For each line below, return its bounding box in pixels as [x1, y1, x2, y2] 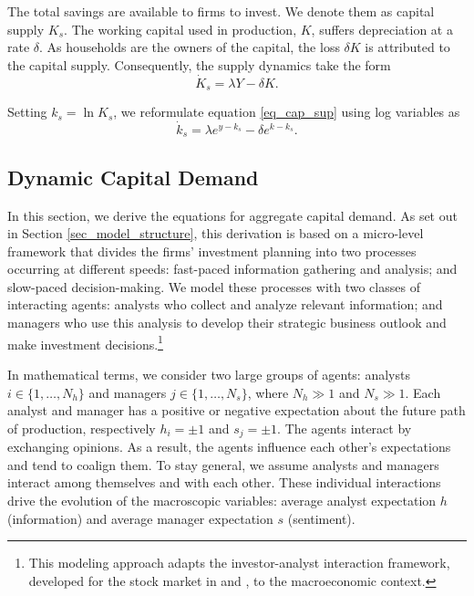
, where [247, 382, 289, 402]
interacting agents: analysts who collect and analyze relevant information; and [7, 295, 443, 314]
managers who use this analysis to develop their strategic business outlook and [7, 313, 447, 332]
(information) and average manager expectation [7, 508, 273, 528]
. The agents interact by [277, 418, 412, 437]
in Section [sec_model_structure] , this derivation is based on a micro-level [7, 224, 424, 243]
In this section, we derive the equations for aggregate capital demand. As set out [7, 205, 458, 225]
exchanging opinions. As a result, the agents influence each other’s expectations [7, 437, 451, 456]
